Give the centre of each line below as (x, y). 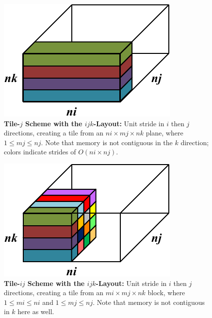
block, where (166, 293)
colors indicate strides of (40, 152)
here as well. (36, 311)
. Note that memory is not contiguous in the (107, 142)
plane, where (164, 133)
